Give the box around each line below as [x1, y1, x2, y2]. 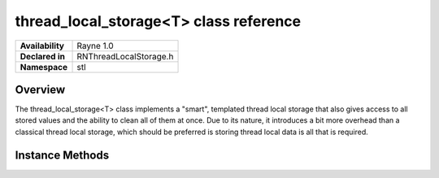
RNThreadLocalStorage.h [76, 50, 174, 62]
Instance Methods [15, 148, 110, 162]
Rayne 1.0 [76, 40, 114, 51]
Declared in [20, 50, 65, 62]
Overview [15, 82, 66, 97]
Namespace [20, 61, 68, 72]
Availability [20, 40, 65, 51]
